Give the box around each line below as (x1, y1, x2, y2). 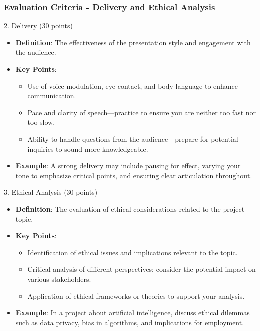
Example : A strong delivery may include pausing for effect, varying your (15, 160, 241, 171)
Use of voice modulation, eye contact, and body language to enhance (27, 80, 238, 91)
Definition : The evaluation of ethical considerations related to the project (15, 203, 245, 214)
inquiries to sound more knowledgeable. (27, 143, 148, 154)
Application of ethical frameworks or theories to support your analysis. (27, 290, 245, 301)
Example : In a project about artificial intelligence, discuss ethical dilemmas (15, 307, 250, 318)
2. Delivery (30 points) (4, 20, 73, 31)
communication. (27, 90, 76, 101)
